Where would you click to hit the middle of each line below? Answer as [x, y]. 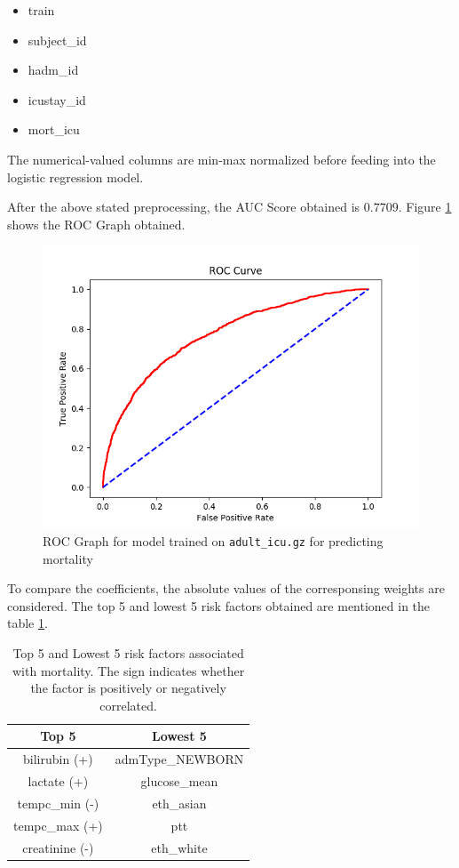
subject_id [57, 40]
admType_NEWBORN [179, 759]
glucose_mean [179, 781]
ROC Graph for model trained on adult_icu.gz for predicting [213, 540]
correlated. [128, 705]
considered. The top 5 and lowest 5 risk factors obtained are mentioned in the [219, 605]
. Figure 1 [425, 207]
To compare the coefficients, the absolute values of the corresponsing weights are [226, 588]
